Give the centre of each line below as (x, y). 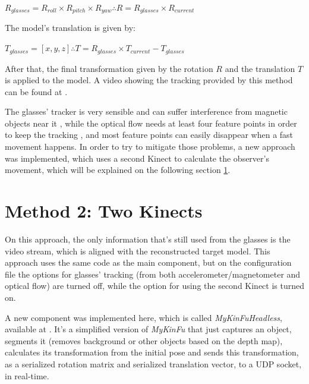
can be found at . (36, 91)
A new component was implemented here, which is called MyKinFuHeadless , (144, 317)
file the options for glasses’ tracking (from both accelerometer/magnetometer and (153, 274)
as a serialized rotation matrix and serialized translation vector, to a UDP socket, (153, 363)
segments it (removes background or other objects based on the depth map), (144, 340)
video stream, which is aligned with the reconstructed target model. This (138, 251)
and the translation (260, 68)
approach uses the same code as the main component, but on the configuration (148, 262)
